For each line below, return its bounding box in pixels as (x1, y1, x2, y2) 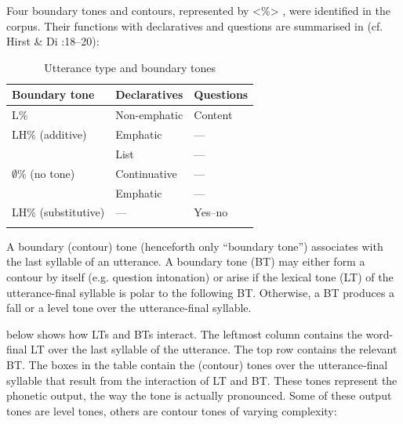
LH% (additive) (12, 126, 87, 143)
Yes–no (194, 204, 228, 220)
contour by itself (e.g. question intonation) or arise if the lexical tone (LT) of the (6, 268, 394, 284)
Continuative (115, 165, 177, 181)
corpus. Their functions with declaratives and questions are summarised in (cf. (6, 17, 383, 34)
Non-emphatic (115, 107, 183, 123)
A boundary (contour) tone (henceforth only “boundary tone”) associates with (6, 237, 383, 254)
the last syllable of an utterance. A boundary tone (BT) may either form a (6, 253, 365, 270)
